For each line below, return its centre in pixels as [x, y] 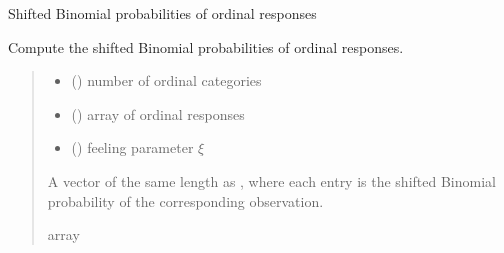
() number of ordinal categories [166, 80]
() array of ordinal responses [158, 113]
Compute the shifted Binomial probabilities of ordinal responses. [206, 46]
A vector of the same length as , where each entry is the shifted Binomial [271, 180]
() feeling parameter [132, 147]
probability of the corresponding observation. [185, 200]
